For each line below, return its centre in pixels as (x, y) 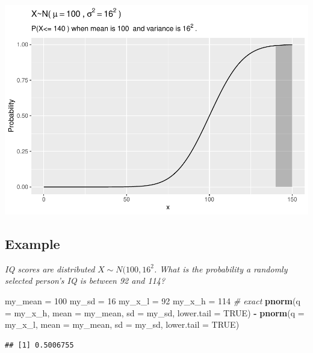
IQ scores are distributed (50, 269)
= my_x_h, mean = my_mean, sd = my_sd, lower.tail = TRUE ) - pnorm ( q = (155, 312)
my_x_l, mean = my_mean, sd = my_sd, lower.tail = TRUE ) (122, 324)
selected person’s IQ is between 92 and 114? (85, 281)
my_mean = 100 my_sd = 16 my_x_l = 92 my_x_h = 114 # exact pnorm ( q (153, 300)
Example (33, 243)
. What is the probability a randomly (221, 269)
